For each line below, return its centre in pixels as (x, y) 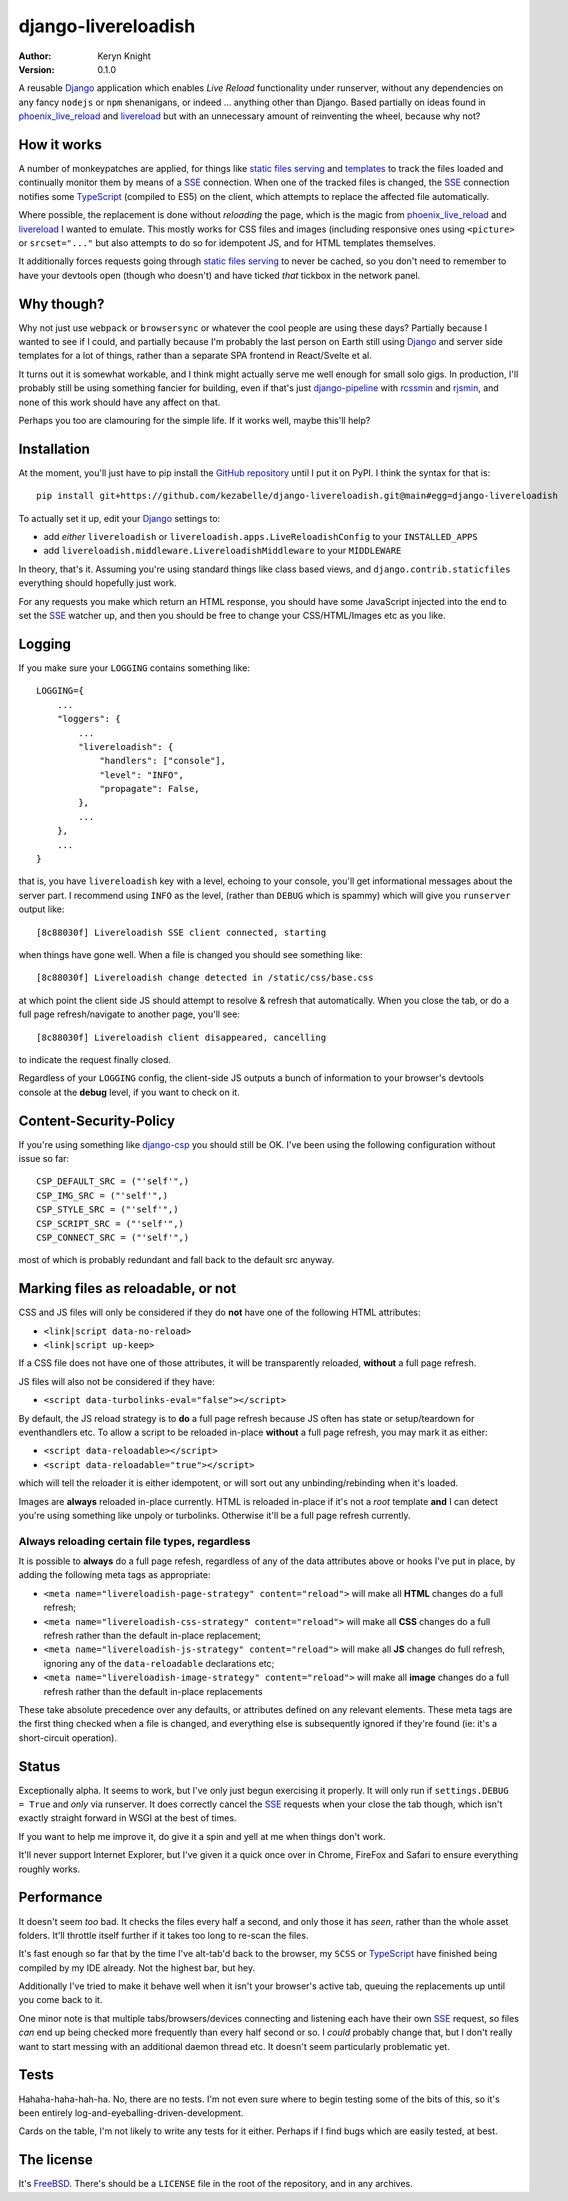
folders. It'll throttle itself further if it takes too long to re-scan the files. (163, 1935)
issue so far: (44, 1158)
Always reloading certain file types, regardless (134, 1541)
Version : (36, 69)
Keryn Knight (124, 56)
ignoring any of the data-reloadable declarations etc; (159, 1663)
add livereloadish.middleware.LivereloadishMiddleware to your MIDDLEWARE (222, 551)
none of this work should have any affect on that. (119, 402)
